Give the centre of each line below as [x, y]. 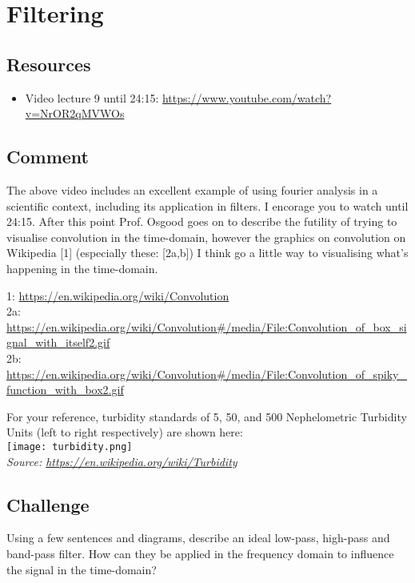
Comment [48, 157]
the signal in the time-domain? [82, 569]
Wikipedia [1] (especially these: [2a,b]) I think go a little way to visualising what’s [207, 253]
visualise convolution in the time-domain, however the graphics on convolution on [206, 237]
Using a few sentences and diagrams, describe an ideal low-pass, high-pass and [198, 538]
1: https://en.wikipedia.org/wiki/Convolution [118, 295]
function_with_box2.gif [65, 390]
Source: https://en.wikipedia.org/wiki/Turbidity [122, 461]
